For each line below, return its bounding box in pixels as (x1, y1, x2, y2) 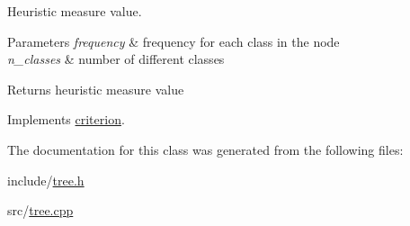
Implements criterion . (7, 110, 125, 129)
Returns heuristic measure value (7, 79, 184, 98)
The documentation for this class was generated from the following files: (7, 140, 404, 158)
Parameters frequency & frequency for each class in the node (7, 32, 340, 50)
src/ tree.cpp (7, 201, 74, 220)
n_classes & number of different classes (7, 50, 225, 68)
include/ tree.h (7, 170, 85, 189)
